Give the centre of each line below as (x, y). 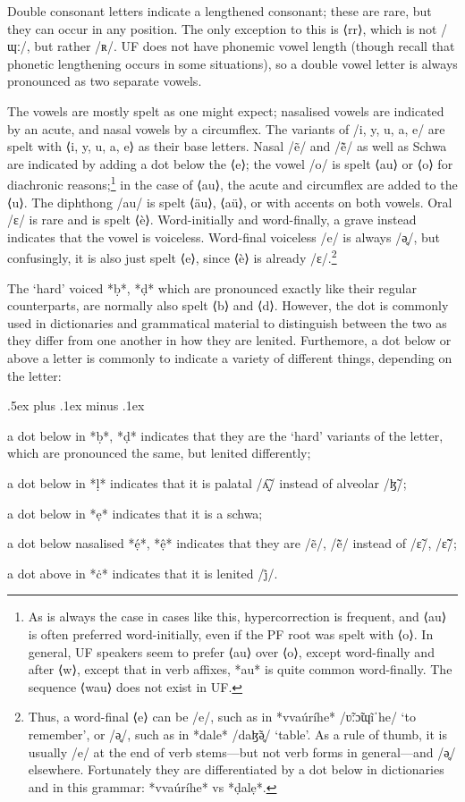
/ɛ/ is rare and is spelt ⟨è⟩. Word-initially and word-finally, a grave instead (212, 219)
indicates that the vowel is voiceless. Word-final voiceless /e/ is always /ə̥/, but (224, 236)
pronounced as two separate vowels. (105, 81)
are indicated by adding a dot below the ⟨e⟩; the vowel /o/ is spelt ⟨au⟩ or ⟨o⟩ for (230, 163)
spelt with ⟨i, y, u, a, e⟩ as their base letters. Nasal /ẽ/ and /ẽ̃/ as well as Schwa (227, 146)
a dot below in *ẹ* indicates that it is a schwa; (135, 513)
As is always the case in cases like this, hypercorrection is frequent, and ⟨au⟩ (237, 616)
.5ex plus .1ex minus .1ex (76, 405)
